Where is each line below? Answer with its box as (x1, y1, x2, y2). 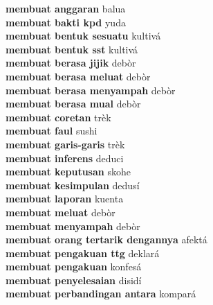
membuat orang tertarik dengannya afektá (6, 232, 207, 247)
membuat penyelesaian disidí (6, 272, 142, 287)
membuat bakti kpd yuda (6, 15, 126, 29)
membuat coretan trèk (6, 110, 111, 124)
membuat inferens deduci (6, 150, 124, 165)
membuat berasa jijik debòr (6, 55, 136, 70)
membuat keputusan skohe (6, 164, 131, 179)
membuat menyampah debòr (6, 218, 140, 233)
